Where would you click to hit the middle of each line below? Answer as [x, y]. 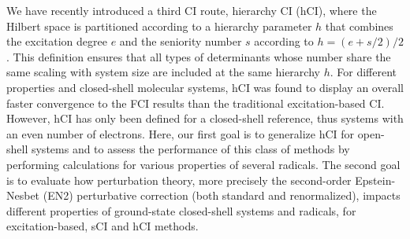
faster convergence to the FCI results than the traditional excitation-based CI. [196, 103]
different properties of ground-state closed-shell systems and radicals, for [181, 210]
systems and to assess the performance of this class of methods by [190, 149]
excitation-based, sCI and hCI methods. [102, 226]
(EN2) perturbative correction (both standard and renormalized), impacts [222, 195]
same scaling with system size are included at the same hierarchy [163, 72]
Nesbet [23, 195]
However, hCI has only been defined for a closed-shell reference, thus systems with [205, 118]
